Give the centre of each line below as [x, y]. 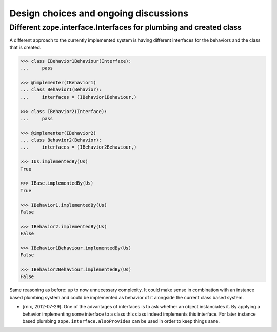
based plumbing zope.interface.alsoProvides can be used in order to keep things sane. [121, 321]
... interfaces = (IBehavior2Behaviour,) [78, 147]
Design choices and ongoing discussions [99, 13]
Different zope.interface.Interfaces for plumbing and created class [126, 27]
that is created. [25, 47]
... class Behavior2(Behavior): [61, 140]
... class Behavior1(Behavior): [61, 90]
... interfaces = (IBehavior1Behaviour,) [78, 97]
